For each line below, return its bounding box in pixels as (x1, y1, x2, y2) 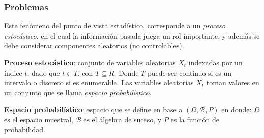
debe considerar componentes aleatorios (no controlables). (4, 40, 184, 51)
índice (4, 67, 22, 78)
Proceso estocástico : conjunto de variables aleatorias (4, 57, 176, 67)
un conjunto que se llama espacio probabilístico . (4, 87, 152, 97)
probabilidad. (4, 124, 45, 134)
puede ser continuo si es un (147, 67, 232, 78)
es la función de (170, 114, 219, 124)
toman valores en (206, 77, 259, 88)
